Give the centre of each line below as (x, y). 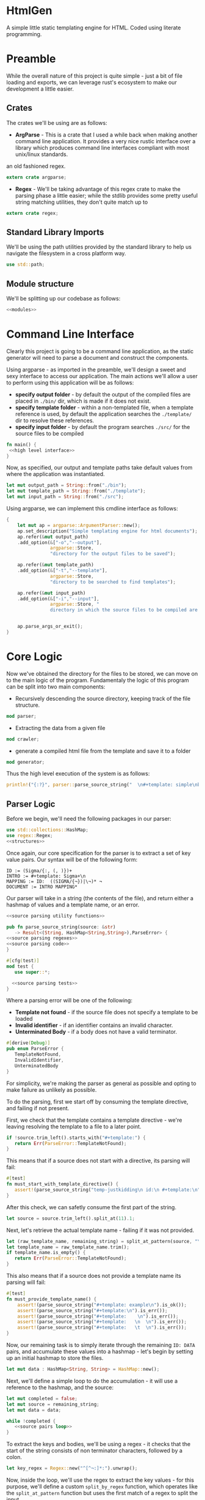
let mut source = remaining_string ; (53, 1404)
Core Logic (34, 657)
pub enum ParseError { (35, 1049)
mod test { (20, 966)
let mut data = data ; (34, 1410)
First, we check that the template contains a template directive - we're (94, 1120)
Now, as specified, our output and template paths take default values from (99, 468)
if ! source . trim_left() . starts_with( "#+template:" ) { (76, 1138)
